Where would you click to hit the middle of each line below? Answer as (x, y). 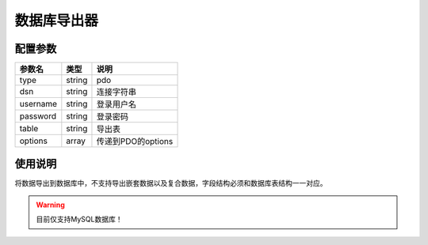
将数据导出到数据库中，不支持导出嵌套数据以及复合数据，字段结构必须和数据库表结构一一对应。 (171, 183)
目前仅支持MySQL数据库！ (79, 219)
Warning (50, 205)
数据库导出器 (57, 21)
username (38, 104)
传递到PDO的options (135, 141)
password (38, 116)
